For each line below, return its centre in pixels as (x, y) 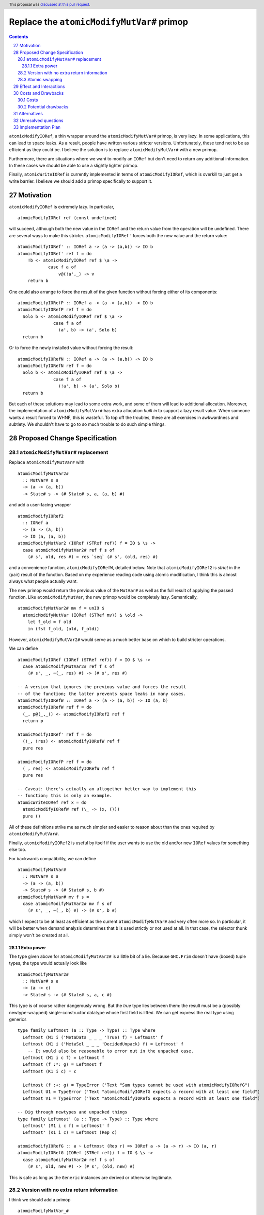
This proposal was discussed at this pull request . (50, 4)
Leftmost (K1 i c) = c (49, 1071)
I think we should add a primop (40, 1199)
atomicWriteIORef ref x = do (52, 802)
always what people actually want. (43, 581)
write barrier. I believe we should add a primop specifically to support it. (81, 181)
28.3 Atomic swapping (40, 80)
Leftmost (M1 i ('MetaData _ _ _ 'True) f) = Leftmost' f (93, 1037)
